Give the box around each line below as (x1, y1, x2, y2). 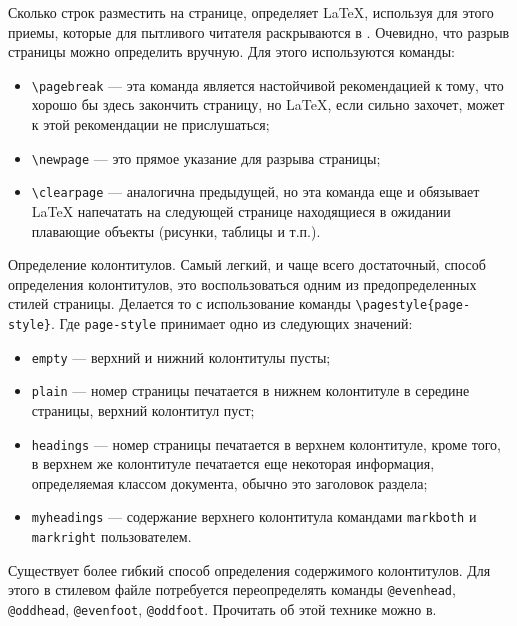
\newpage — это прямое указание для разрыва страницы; (31, 147, 381, 168)
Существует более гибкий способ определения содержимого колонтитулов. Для (8, 559, 491, 580)
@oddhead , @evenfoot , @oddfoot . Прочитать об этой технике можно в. (8, 598, 437, 619)
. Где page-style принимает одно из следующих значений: (50, 312, 413, 333)
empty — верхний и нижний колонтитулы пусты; (31, 346, 331, 367)
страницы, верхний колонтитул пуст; (31, 399, 255, 420)
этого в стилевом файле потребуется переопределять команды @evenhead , (8, 579, 456, 600)
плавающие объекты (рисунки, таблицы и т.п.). (31, 220, 321, 241)
